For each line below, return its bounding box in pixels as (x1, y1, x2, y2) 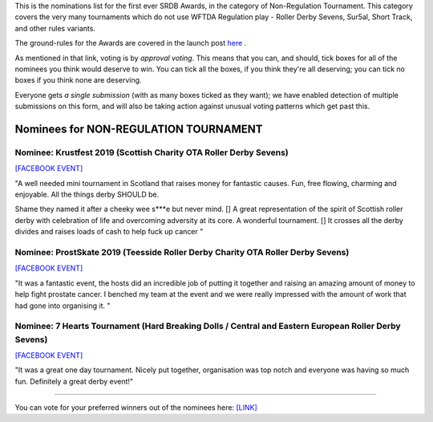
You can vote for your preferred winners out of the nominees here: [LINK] (14, 403, 258, 412)
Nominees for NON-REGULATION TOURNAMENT (14, 122, 264, 136)
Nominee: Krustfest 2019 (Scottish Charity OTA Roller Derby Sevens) (14, 147, 289, 158)
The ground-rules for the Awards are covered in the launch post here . (14, 39, 247, 48)
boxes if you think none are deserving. (14, 75, 142, 85)
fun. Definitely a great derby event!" (14, 376, 134, 386)
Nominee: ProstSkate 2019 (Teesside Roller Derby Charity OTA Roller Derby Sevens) (14, 247, 350, 258)
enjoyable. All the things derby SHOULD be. (14, 189, 160, 200)
